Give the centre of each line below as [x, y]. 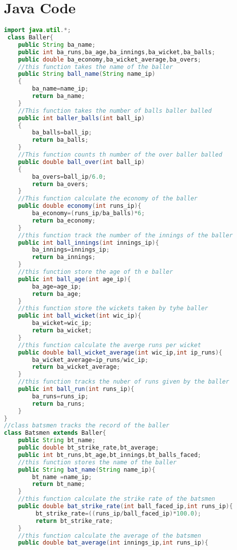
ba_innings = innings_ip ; [71, 250]
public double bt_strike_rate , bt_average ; [89, 448]
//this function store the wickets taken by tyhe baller [113, 308]
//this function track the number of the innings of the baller [125, 235]
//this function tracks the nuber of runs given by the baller [124, 382]
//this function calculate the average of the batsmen [109, 535]
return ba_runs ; [59, 404]
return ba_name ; [59, 96]
